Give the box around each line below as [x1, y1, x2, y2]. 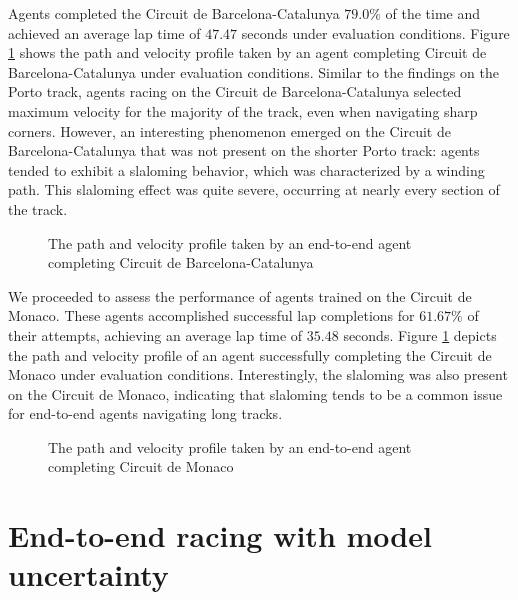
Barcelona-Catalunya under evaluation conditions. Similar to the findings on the [8, 61, 499, 82]
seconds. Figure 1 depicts [343, 324, 497, 345]
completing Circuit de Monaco [48, 456, 234, 477]
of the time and [385, 3, 481, 23]
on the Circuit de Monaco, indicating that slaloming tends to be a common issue [8, 383, 503, 404]
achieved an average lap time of [8, 22, 201, 43]
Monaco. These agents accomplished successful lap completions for [8, 305, 415, 326]
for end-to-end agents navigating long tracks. [8, 403, 283, 424]
